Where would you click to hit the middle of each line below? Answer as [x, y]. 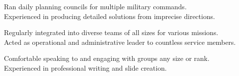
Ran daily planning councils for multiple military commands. [96, 6]
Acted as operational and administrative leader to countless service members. [120, 42]
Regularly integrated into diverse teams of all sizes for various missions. [111, 32]
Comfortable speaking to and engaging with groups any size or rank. [107, 58]
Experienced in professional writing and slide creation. [85, 67]
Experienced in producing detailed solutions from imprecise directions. [109, 16]
